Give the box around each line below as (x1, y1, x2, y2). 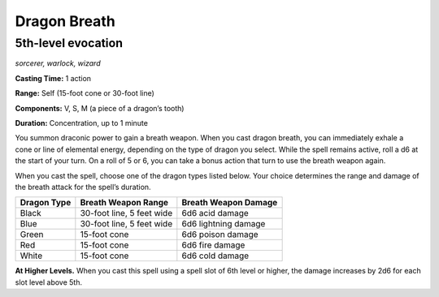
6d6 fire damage (181, 239, 246, 251)
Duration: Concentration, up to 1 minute (15, 118, 148, 127)
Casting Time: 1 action (15, 73, 92, 83)
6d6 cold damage (181, 250, 250, 261)
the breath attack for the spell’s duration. (15, 182, 151, 192)
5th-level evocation (15, 36, 124, 50)
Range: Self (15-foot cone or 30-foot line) (15, 88, 154, 98)
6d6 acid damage (181, 208, 250, 219)
